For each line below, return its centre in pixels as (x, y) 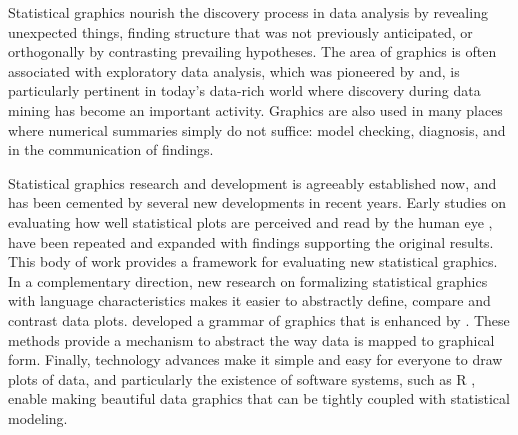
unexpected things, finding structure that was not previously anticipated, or (240, 31)
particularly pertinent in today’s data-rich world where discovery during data (244, 90)
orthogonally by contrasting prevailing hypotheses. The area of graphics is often (252, 51)
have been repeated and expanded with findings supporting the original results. (251, 241)
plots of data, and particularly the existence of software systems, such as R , (242, 378)
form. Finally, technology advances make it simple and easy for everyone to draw (255, 359)
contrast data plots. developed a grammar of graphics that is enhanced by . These (259, 319)
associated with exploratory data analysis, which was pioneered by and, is (234, 70)
